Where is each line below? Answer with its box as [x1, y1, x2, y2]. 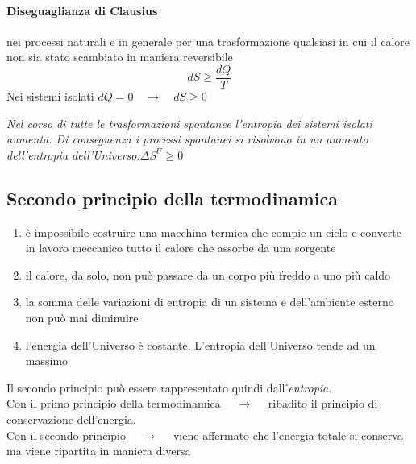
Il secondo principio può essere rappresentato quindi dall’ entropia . [6, 379, 332, 396]
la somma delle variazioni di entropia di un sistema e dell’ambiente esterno [25, 293, 394, 310]
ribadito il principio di [268, 395, 378, 412]
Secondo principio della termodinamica [6, 185, 338, 210]
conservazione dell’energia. [6, 410, 136, 427]
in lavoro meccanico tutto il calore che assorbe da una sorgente [25, 239, 336, 256]
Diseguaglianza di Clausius [6, 2, 158, 19]
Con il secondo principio [6, 426, 126, 443]
